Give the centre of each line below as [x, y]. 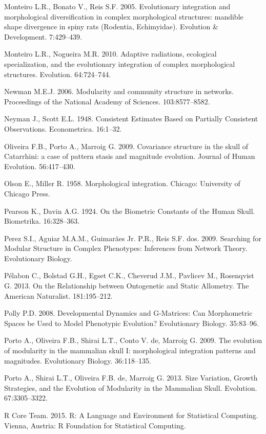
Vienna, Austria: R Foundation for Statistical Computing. [95, 425]
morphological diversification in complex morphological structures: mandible [124, 16]
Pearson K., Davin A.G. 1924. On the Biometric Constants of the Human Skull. [130, 211]
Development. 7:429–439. [43, 36]
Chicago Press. [27, 193]
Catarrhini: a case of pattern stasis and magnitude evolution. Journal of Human [130, 156]
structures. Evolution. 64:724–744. [58, 74]
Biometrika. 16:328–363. [42, 221]
